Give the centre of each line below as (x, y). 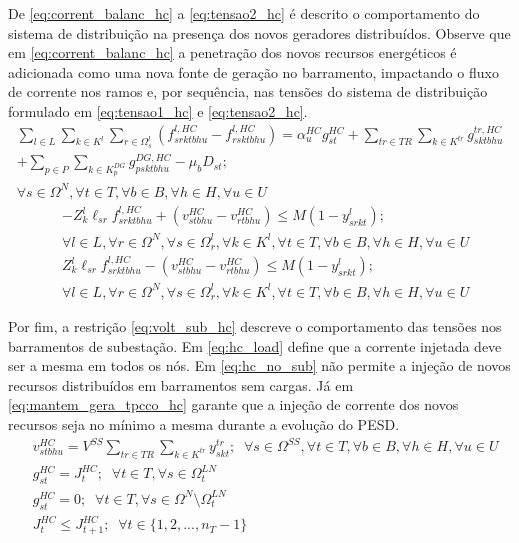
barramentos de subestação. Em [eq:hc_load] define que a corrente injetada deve (255, 345)
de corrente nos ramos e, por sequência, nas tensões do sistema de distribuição (248, 91)
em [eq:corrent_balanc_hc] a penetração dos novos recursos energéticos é (232, 52)
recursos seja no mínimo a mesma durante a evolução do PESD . (204, 424)
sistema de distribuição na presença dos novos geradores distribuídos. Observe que (259, 32)
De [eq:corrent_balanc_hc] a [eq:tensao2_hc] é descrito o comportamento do (244, 13)
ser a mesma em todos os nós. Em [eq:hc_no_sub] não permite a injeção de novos (259, 365)
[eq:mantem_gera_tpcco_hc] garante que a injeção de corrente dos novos (233, 404)
